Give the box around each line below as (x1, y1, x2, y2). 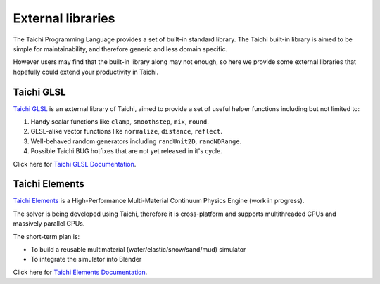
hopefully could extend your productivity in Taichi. (13, 67, 159, 76)
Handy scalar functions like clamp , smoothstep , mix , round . (30, 117, 209, 126)
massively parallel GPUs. (13, 219, 85, 228)
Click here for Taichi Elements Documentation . (13, 268, 148, 276)
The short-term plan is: (13, 232, 80, 240)
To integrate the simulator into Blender (30, 255, 142, 264)
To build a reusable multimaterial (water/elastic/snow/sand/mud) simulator (30, 245, 246, 254)
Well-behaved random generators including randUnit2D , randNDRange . (30, 137, 242, 146)
